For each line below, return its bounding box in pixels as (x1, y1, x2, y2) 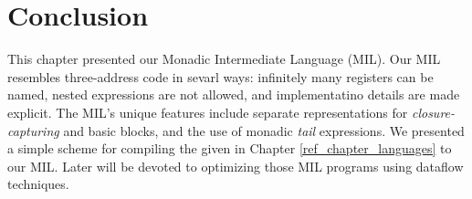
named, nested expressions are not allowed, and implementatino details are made (7, 85, 460, 104)
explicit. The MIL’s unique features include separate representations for (7, 102, 408, 121)
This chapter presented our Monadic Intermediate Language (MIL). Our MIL (7, 49, 441, 68)
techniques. (7, 174, 69, 194)
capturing (7, 120, 59, 140)
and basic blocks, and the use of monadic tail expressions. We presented (63, 120, 465, 140)
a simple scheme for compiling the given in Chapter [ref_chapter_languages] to (7, 139, 452, 158)
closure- (411, 102, 456, 121)
